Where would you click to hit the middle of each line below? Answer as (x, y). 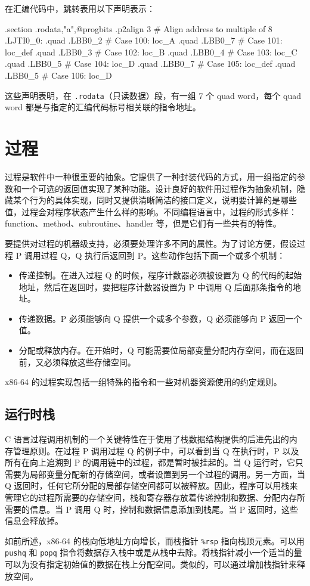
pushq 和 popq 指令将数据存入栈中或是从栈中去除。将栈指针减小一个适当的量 (154, 552)
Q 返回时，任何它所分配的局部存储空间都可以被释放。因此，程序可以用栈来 (151, 486)
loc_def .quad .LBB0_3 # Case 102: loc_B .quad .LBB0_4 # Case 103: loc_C (151, 52)
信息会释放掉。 (34, 521)
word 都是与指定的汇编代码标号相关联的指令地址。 (103, 107)
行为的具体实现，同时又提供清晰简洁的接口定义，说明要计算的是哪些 (163, 200)
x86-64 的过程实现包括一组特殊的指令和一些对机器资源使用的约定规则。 (143, 382)
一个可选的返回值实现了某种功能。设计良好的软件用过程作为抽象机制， (159, 188)
